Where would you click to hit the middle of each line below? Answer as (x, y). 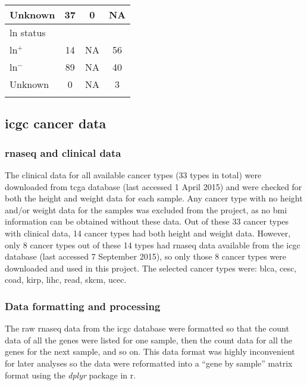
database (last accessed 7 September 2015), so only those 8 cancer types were (146, 256)
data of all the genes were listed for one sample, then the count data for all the (148, 340)
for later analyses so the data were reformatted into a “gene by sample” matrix (149, 363)
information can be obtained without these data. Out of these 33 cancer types (147, 221)
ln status (28, 32)
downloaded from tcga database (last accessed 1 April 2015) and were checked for (153, 186)
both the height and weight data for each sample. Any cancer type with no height (154, 198)
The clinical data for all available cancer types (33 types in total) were (133, 175)
